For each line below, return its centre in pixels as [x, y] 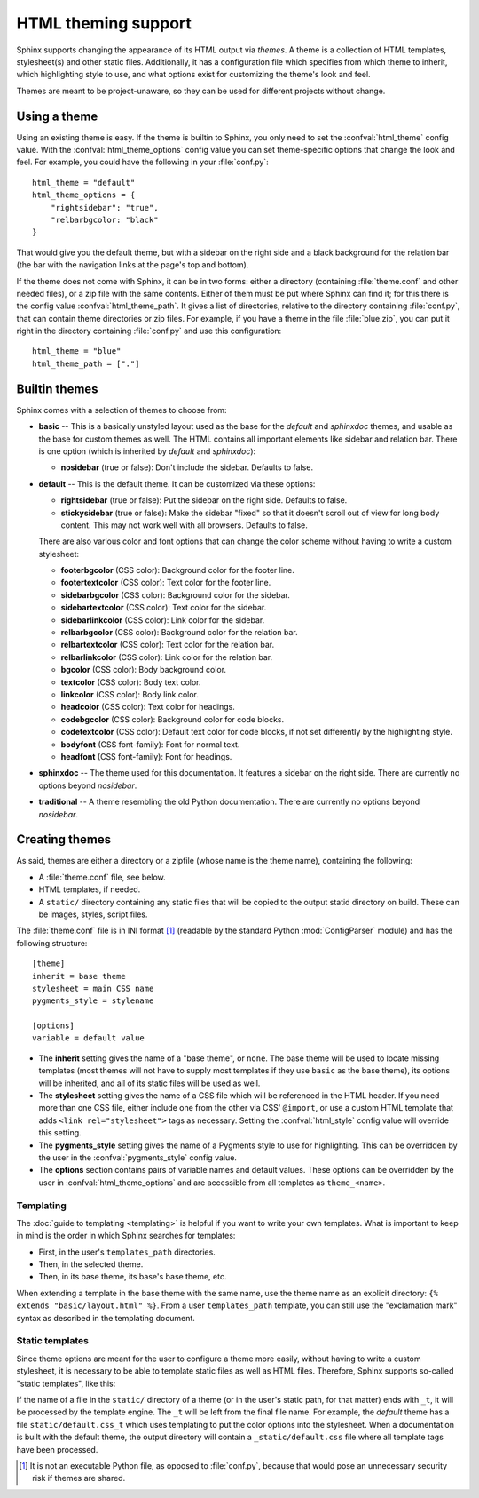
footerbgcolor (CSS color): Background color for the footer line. [177, 570]
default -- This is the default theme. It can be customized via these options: [177, 483]
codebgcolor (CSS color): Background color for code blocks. [173, 719]
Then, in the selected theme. [91, 1264]
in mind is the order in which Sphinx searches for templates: [126, 1236]
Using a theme [57, 116]
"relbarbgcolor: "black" [104, 219]
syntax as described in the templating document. [106, 1318]
